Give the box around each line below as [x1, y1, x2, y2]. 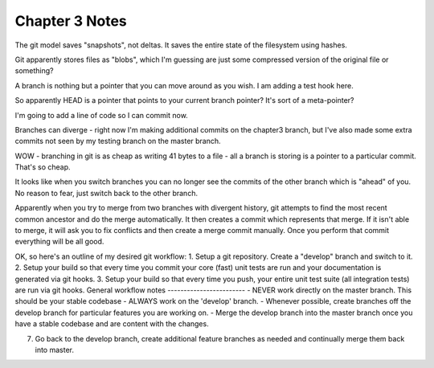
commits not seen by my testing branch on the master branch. [14, 137, 221, 146]
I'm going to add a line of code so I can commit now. [14, 110, 188, 120]
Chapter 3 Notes [14, 12, 128, 30]
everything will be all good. [14, 237, 104, 247]
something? [14, 66, 54, 76]
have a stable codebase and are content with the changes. [14, 319, 209, 329]
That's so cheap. [14, 162, 72, 172]
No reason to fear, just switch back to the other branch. [14, 188, 199, 198]
